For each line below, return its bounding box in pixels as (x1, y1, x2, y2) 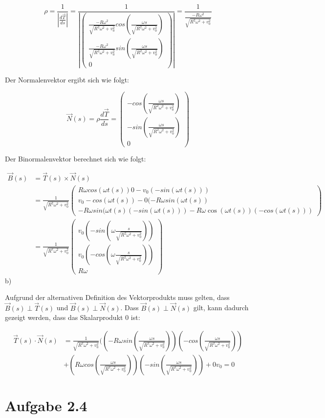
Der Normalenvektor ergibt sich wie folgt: (5, 75, 129, 85)
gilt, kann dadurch (193, 302, 249, 313)
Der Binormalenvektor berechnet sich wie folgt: (5, 153, 146, 163)
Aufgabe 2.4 (5, 396, 87, 416)
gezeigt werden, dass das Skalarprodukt (5, 312, 123, 322)
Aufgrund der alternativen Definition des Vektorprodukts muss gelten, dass (5, 292, 230, 302)
